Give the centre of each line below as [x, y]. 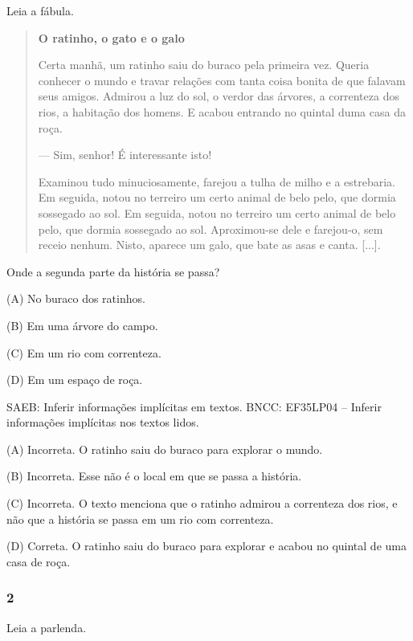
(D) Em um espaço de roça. [75, 380]
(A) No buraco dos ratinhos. [76, 298]
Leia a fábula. [40, 10]
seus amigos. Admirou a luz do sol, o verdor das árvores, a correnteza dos [219, 96]
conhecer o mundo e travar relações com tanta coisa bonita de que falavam [222, 80]
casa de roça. [39, 561]
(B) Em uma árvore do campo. [82, 325]
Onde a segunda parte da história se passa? [113, 271]
